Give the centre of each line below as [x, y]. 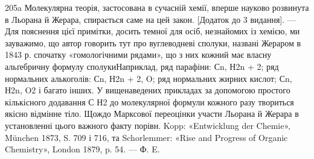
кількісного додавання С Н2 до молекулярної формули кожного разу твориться [149, 101]
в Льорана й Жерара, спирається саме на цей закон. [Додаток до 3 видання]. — [150, 19]
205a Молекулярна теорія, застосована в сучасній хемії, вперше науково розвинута [157, 7]
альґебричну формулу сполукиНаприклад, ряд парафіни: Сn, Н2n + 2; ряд [142, 66]
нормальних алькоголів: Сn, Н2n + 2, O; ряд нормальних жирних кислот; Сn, [149, 78]
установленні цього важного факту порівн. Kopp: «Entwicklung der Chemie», [148, 125]
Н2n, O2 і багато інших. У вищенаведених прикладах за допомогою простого [148, 90]
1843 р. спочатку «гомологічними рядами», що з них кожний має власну [138, 55]
